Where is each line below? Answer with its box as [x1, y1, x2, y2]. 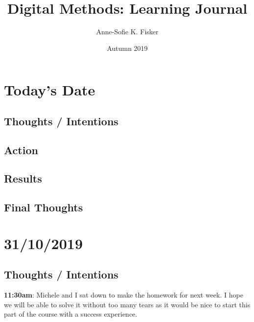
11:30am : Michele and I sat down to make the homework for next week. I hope [4, 290, 243, 300]
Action [4, 142, 38, 157]
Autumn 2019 [107, 43, 148, 53]
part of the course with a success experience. [4, 309, 138, 319]
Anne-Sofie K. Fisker [96, 26, 159, 37]
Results [4, 171, 42, 186]
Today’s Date [4, 80, 95, 100]
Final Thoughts [4, 200, 83, 215]
